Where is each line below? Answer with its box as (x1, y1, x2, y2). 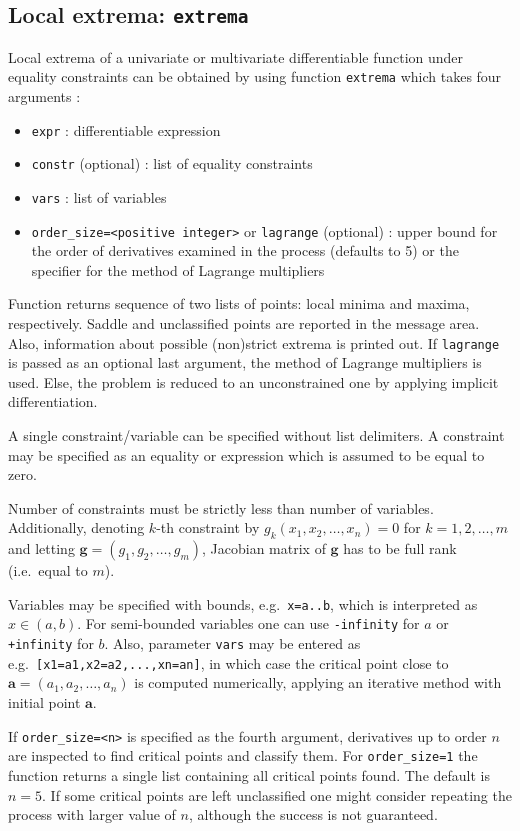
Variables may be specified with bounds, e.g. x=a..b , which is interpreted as (8, 593, 478, 614)
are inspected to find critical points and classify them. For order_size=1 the (8, 745, 478, 766)
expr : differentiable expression (31, 119, 221, 140)
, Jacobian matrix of (202, 538, 326, 559)
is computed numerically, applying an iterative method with (134, 672, 502, 693)
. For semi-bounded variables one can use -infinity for (77, 613, 420, 634)
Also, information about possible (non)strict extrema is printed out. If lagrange (8, 332, 500, 353)
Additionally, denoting (8, 517, 145, 538)
